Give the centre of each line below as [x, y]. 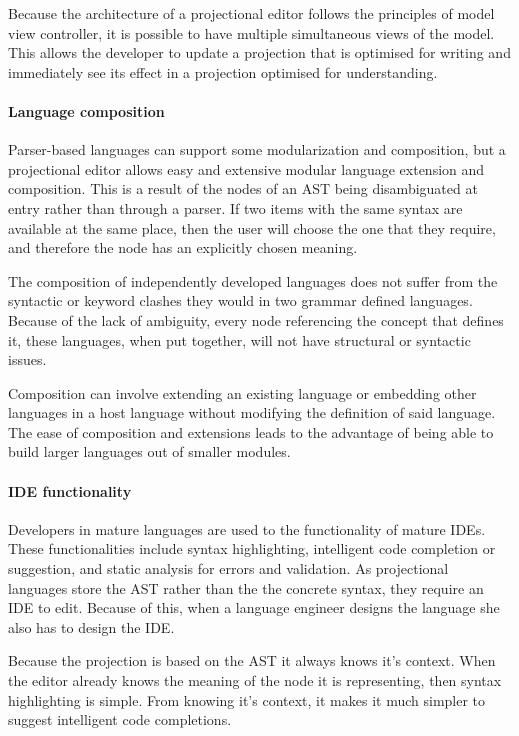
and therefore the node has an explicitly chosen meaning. [183, 247]
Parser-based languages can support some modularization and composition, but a [257, 149]
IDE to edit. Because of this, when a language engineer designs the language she [254, 607]
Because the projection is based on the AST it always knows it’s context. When [252, 660]
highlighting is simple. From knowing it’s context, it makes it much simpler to [247, 699]
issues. [27, 359]
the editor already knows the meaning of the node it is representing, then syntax [255, 680]
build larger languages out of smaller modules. [149, 451]
